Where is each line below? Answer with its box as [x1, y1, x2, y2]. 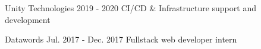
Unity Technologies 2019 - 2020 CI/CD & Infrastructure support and [5, 2, 256, 14]
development [5, 13, 51, 25]
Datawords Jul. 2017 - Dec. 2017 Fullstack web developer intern [5, 33, 237, 45]
